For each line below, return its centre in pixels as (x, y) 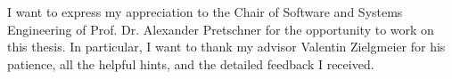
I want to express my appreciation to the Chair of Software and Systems (205, 12)
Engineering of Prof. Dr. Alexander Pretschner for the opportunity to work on (221, 29)
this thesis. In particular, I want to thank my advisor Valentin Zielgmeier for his (226, 47)
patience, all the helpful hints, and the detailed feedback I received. (191, 63)
